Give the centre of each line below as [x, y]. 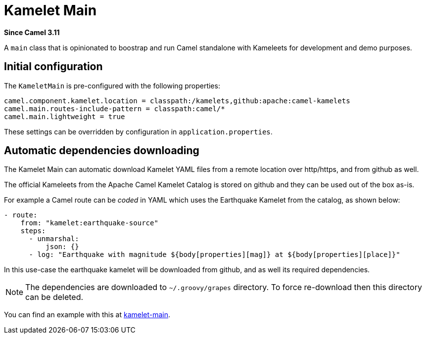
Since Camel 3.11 [32, 32]
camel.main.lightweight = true [65, 116]
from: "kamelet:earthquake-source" [89, 223]
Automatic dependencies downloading [102, 151]
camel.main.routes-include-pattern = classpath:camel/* [115, 108]
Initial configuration [53, 67]
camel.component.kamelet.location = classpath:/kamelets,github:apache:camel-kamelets [177, 101]
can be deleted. [54, 297]
